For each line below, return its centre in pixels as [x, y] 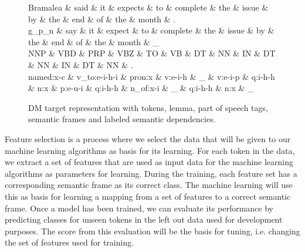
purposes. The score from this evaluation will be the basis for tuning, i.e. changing [152, 231]
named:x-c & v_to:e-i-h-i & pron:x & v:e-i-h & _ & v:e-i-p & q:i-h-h [152, 76]
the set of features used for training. [70, 242]
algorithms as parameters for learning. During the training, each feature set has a [151, 173]
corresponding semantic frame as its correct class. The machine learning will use [149, 185]
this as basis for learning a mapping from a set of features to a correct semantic [148, 196]
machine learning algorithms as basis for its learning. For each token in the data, [150, 150]
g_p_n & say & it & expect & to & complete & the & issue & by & [151, 30]
